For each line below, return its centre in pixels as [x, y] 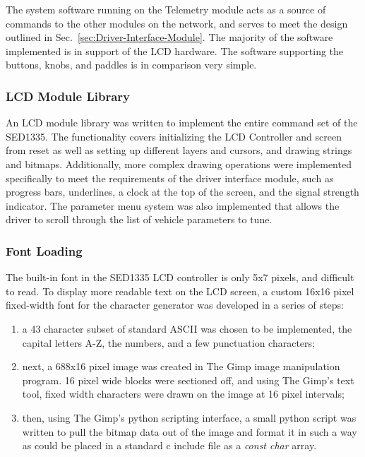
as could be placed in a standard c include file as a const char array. [169, 445]
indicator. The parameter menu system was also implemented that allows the [173, 205]
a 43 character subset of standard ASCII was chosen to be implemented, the [187, 328]
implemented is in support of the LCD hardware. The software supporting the [175, 51]
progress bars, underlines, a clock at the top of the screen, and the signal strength [182, 192]
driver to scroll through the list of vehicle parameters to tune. [139, 219]
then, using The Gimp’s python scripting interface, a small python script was [189, 417]
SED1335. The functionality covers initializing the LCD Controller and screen [174, 136]
